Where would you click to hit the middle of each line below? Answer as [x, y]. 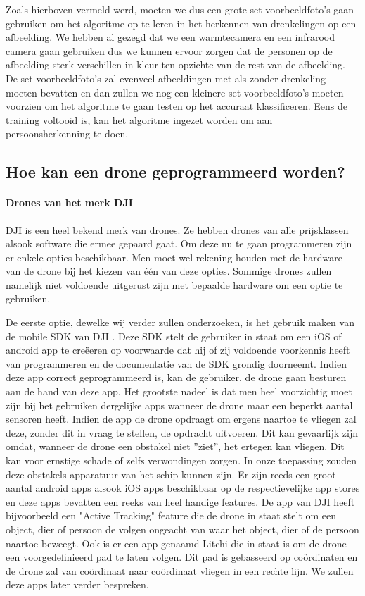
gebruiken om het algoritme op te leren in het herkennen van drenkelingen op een [181, 23]
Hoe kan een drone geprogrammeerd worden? [175, 172]
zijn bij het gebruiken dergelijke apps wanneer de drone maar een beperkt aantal [179, 405]
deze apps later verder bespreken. [77, 584]
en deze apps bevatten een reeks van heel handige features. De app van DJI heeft [180, 501]
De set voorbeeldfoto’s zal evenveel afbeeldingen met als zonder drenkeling [166, 78]
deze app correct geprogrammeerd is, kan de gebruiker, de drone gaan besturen [176, 377]
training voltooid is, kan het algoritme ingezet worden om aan [139, 119]
